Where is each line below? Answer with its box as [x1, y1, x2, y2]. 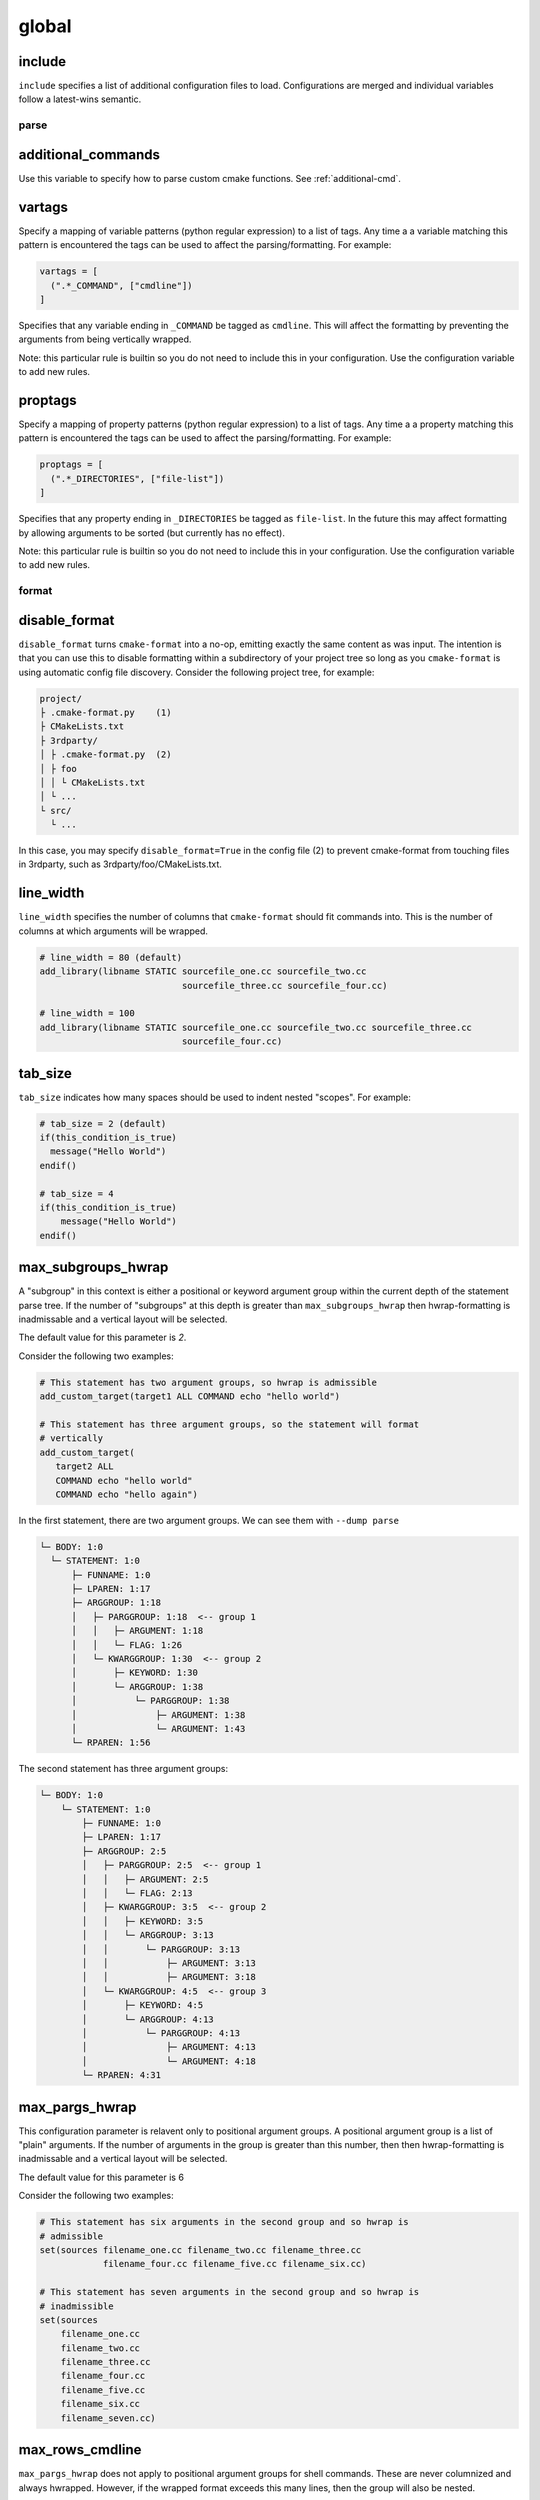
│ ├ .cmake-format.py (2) [39, 749, 172, 760]
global [18, 15, 72, 37]
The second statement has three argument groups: [18, 1763, 229, 1775]
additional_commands [18, 146, 160, 163]
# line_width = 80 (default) [39, 951, 183, 963]
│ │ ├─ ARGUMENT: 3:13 [81, 1957, 257, 1969]
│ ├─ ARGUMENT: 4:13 [81, 2041, 257, 2053]
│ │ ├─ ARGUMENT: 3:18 [81, 1971, 257, 1983]
